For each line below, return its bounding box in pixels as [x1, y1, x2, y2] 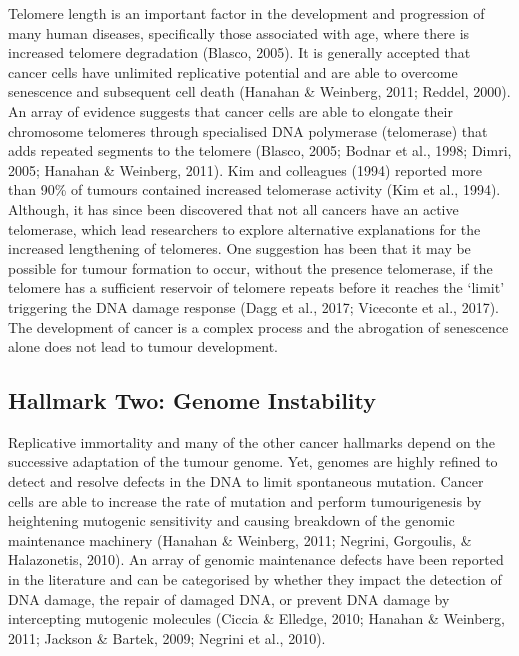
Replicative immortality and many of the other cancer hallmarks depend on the [8, 431, 495, 452]
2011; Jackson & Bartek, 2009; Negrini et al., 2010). [8, 627, 326, 648]
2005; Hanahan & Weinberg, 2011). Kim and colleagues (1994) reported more [8, 159, 482, 180]
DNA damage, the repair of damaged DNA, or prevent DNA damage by [8, 588, 450, 609]
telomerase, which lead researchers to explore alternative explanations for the [8, 218, 481, 239]
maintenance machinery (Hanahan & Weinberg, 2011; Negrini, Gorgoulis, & [8, 529, 472, 550]
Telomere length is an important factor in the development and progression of [8, 3, 485, 23]
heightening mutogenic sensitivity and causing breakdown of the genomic [8, 510, 455, 531]
